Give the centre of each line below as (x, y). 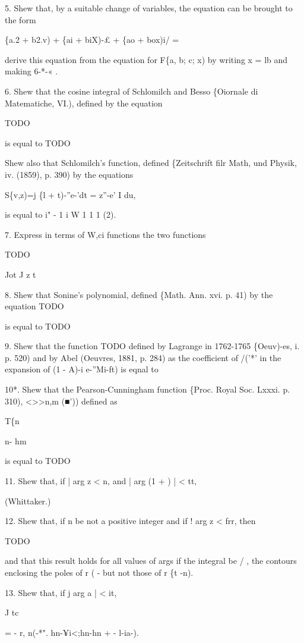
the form (20, 19)
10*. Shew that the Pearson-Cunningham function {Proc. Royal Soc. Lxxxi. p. (148, 389)
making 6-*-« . (31, 71)
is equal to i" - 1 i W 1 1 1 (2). (61, 214)
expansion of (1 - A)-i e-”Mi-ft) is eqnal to (82, 369)
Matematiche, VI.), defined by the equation (84, 103)
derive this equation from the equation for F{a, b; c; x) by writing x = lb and (146, 59)
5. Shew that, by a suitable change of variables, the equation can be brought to (149, 8)
